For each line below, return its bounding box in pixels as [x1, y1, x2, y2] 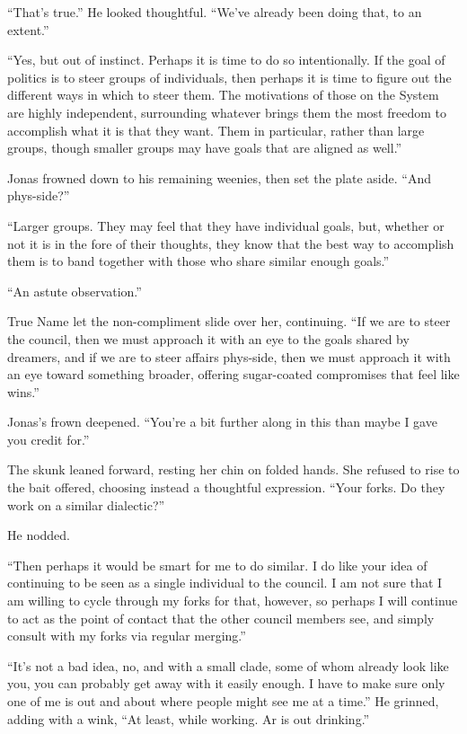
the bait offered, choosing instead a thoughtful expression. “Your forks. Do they [7, 478, 445, 497]
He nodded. [7, 526, 71, 544]
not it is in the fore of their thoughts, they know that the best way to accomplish [7, 234, 454, 252]
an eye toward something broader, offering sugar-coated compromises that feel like [7, 365, 460, 384]
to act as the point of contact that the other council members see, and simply [7, 608, 435, 627]
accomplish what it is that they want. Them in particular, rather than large [7, 120, 425, 139]
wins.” [7, 382, 40, 401]
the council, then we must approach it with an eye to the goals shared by [7, 329, 410, 348]
